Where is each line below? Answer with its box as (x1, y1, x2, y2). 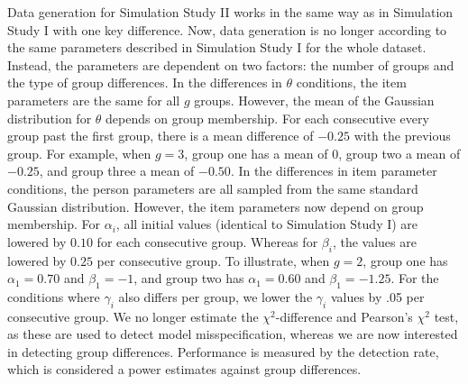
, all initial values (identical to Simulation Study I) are (115, 215, 418, 233)
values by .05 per (330, 287, 425, 306)
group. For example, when (7, 143, 151, 162)
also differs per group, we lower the (118, 287, 313, 306)
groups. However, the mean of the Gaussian (194, 90, 435, 109)
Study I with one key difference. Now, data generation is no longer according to (7, 20, 447, 39)
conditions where (7, 287, 100, 306)
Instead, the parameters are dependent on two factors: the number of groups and (7, 55, 454, 74)
